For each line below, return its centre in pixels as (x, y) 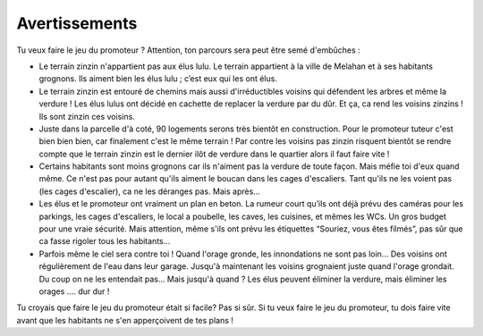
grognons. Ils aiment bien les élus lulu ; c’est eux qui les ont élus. (158, 79)
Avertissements (77, 23)
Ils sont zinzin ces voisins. (87, 116)
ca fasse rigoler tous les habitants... (105, 241)
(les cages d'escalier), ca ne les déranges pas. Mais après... (150, 191)
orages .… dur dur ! (74, 291)
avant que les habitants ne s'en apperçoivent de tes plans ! (125, 320)
